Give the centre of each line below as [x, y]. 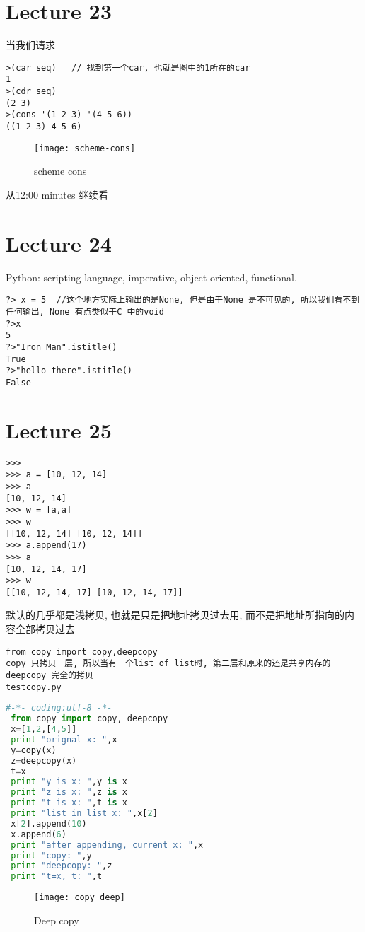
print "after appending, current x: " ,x [107, 845]
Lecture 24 [59, 243]
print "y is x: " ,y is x [69, 782]
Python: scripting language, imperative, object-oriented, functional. [151, 277]
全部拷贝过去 [45, 629]
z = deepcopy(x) [44, 761]
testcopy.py [34, 687]
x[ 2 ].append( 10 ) [49, 823]
